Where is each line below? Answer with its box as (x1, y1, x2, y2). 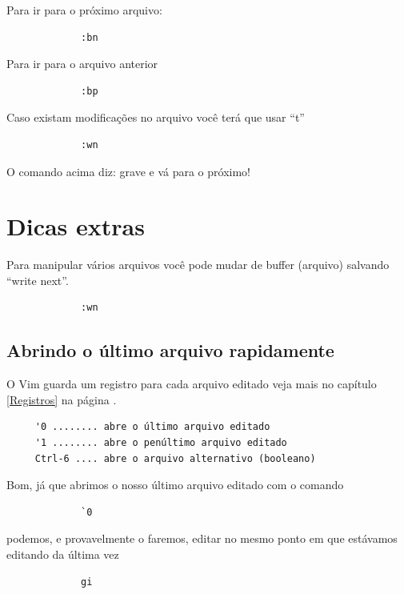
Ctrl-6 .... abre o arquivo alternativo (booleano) (34, 452, 316, 464)
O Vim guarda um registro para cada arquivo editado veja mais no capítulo (6, 375, 377, 392)
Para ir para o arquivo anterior (6, 55, 158, 72)
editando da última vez (6, 546, 119, 563)
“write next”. (6, 271, 69, 288)
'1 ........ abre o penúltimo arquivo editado (34, 437, 287, 449)
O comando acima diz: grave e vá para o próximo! (6, 163, 250, 179)
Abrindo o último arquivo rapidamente (6, 338, 334, 363)
